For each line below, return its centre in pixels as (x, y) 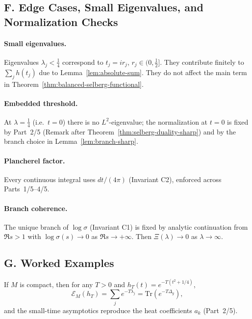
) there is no (81, 121)
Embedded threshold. (41, 103)
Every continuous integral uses (50, 179)
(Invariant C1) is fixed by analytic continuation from (169, 226)
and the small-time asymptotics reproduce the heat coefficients (98, 310)
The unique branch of (36, 226)
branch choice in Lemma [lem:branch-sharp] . (71, 141)
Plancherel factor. (35, 160)
